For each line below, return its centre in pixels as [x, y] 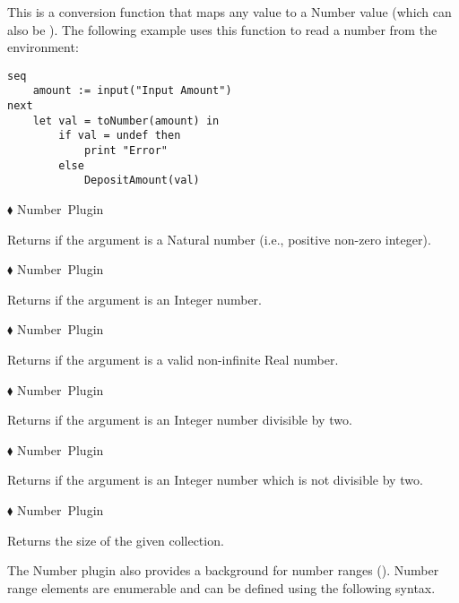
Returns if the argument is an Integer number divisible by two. [180, 420]
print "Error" [126, 151]
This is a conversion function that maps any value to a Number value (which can [229, 12]
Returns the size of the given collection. [116, 540]
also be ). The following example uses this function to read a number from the [222, 29]
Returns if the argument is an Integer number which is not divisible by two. [215, 480]
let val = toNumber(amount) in [126, 121]
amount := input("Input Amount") [132, 91]
